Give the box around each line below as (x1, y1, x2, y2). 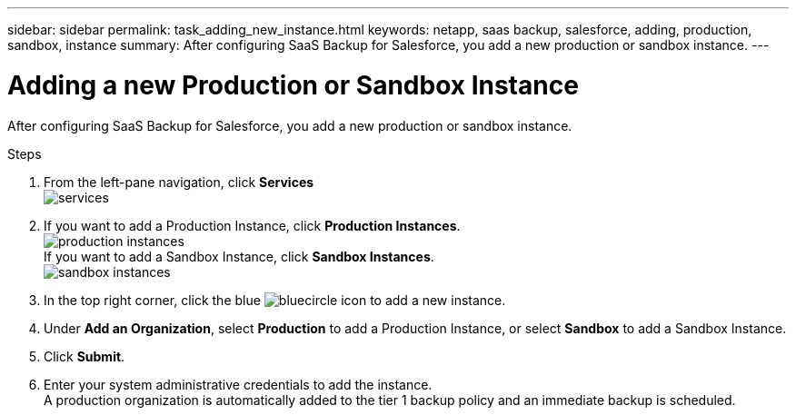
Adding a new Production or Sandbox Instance (7, 69, 579, 101)
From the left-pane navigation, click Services (44, 173, 314, 190)
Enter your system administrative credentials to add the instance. (44, 376, 433, 392)
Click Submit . (44, 348, 125, 364)
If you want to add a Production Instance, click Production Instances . (44, 217, 461, 233)
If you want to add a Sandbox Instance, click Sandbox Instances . (44, 248, 434, 264)
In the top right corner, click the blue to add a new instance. (44, 291, 506, 308)
